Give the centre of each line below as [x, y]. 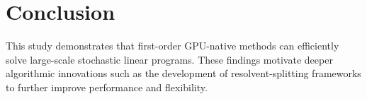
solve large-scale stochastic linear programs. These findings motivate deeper [169, 59]
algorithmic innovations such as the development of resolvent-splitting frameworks [183, 73]
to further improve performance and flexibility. [107, 87]
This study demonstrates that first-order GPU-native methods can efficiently [173, 46]
